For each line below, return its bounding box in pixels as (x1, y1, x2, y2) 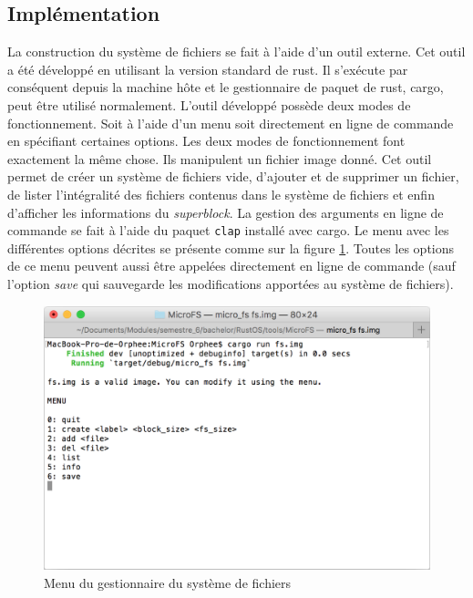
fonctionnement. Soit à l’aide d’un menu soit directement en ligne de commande (7, 113, 454, 132)
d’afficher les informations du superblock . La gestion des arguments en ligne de (7, 202, 444, 222)
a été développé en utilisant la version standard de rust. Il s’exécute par (7, 59, 408, 78)
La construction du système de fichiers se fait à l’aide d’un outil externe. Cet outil (7, 42, 466, 61)
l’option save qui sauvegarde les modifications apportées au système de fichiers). (7, 273, 454, 293)
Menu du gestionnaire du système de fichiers (44, 573, 292, 593)
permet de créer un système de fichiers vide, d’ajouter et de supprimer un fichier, (7, 167, 459, 186)
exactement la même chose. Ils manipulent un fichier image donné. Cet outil (7, 149, 432, 168)
